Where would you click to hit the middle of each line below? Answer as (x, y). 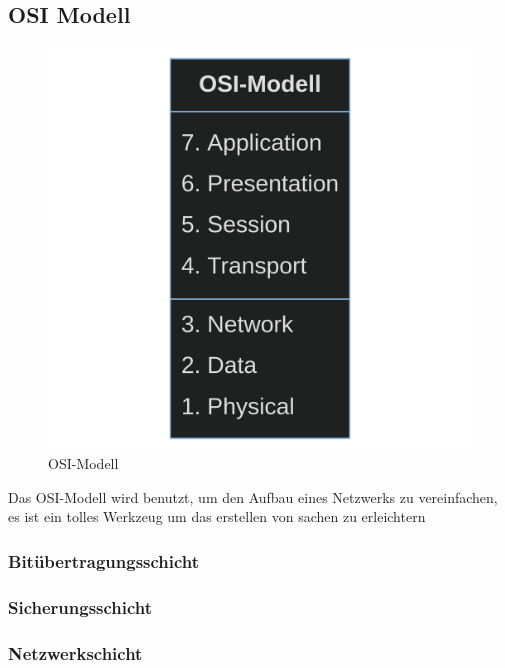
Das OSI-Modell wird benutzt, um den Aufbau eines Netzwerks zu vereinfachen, (253, 496)
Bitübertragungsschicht (104, 560)
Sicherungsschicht (80, 606)
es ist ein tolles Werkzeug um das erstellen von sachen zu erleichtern (217, 516)
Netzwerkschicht (75, 652)
